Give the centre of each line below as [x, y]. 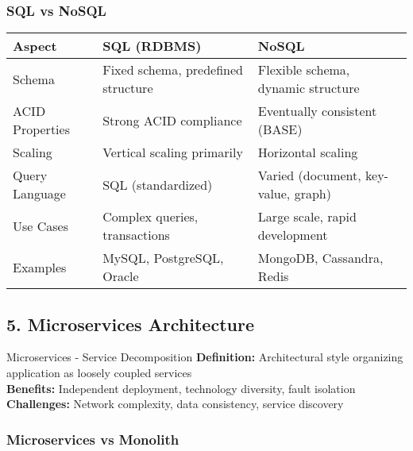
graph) [313, 194]
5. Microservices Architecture [130, 324]
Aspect [35, 46]
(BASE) [280, 129]
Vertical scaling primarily [173, 152]
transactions [136, 235]
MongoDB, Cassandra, [320, 258]
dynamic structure [309, 88]
